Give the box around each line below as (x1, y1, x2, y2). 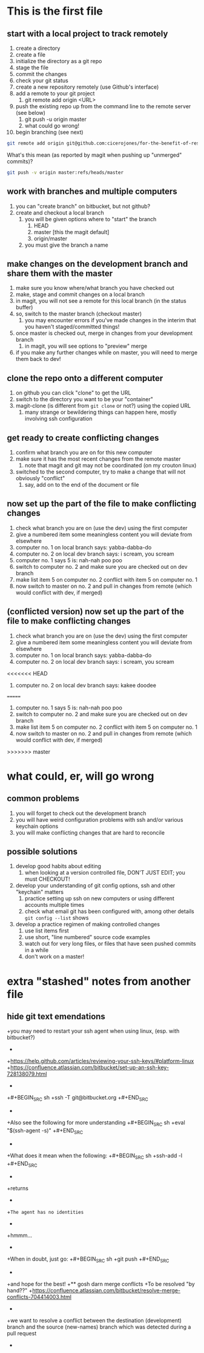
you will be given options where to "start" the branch (24, 215, 157, 222)
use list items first (24, 927, 69, 934)
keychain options (15, 822, 59, 830)
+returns (7, 1185, 29, 1192)
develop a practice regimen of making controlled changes (15, 921, 160, 928)
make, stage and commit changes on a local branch (15, 291, 145, 298)
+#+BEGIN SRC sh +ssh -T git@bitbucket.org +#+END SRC (7, 1094, 148, 1103)
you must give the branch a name (24, 241, 108, 249)
